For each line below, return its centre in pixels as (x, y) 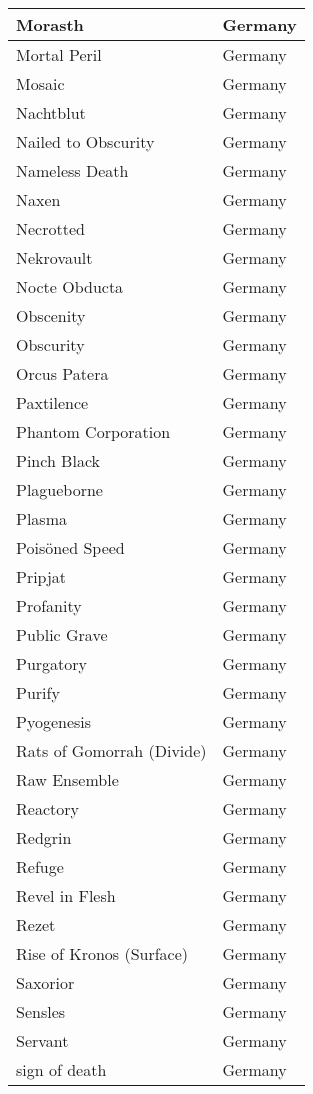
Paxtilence (52, 402)
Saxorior (45, 982)
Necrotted (50, 228)
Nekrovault (54, 257)
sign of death (61, 1069)
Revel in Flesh (66, 895)
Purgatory (52, 663)
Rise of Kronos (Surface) (102, 953)
